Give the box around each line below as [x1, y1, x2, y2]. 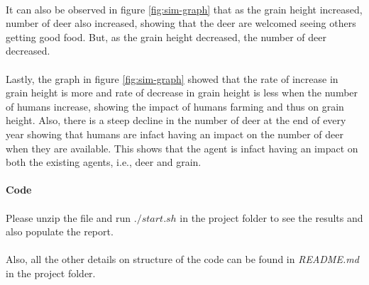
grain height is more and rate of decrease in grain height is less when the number [6, 85, 358, 100]
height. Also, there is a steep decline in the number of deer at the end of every [6, 113, 346, 128]
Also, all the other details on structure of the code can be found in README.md [6, 252, 359, 267]
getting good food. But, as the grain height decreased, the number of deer [6, 29, 327, 44]
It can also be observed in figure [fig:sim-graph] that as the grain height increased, [6, 1, 363, 16]
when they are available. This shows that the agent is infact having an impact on [6, 140, 358, 155]
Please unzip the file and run [6, 210, 131, 225]
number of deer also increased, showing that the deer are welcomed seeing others [6, 16, 356, 30]
